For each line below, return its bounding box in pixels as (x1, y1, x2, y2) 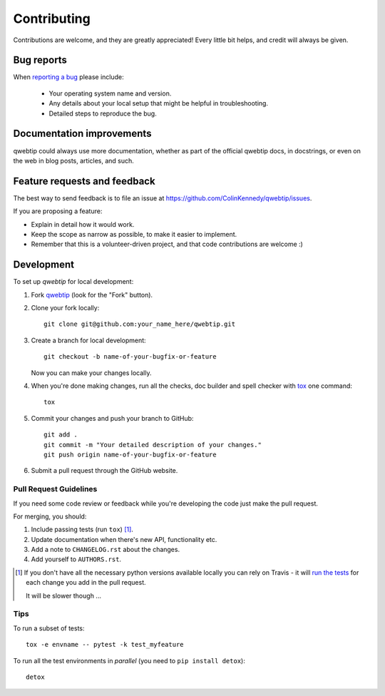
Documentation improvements (13, 128, 152, 140)
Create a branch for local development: (31, 336, 146, 344)
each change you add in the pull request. (26, 578, 146, 587)
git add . (43, 431, 78, 439)
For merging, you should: (13, 512, 87, 521)
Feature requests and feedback (13, 175, 156, 187)
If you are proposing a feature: (13, 207, 103, 215)
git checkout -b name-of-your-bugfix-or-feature (43, 353, 217, 361)
